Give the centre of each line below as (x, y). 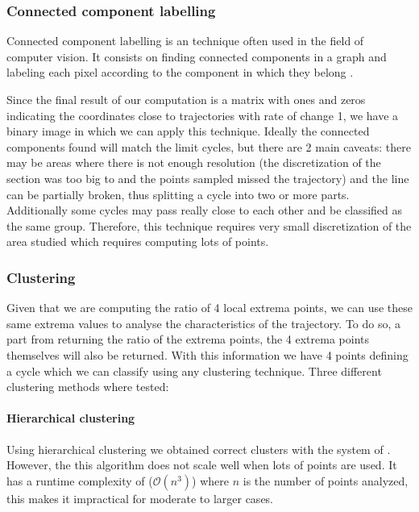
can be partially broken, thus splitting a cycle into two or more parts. (178, 194)
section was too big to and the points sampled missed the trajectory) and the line (208, 178)
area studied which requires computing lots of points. (138, 241)
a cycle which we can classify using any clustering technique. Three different (194, 370)
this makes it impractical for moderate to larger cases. (140, 498)
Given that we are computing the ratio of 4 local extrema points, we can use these (209, 308)
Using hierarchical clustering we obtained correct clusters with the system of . (199, 449)
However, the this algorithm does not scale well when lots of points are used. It (202, 465)
